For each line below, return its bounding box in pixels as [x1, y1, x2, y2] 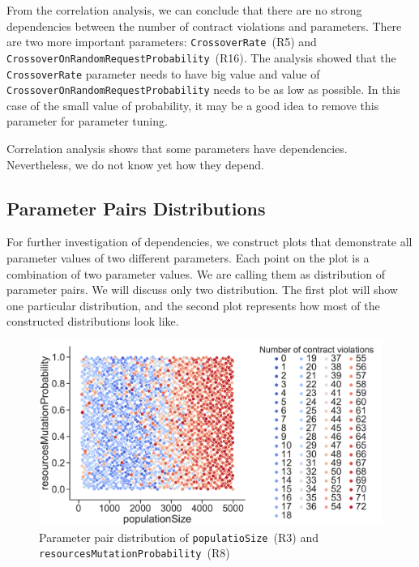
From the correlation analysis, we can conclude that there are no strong [6, 2, 362, 18]
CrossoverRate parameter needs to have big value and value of [6, 65, 320, 82]
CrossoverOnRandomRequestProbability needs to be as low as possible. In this [6, 81, 400, 98]
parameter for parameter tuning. [6, 113, 168, 130]
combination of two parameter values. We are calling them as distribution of [6, 265, 386, 282]
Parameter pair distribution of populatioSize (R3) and [39, 528, 319, 545]
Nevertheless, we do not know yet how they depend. [6, 156, 264, 173]
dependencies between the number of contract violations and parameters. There [6, 17, 402, 34]
